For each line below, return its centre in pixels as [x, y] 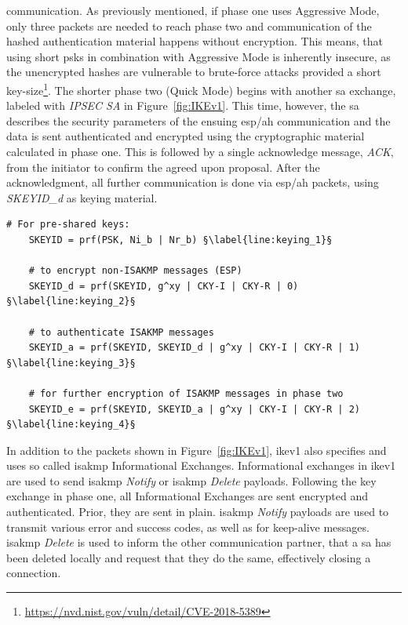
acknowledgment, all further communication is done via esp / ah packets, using [193, 182]
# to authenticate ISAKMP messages [121, 332]
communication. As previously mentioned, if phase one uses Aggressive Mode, [193, 10]
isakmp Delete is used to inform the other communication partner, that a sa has [199, 542]
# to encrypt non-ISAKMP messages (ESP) [135, 271]
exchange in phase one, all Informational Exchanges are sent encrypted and [187, 496]
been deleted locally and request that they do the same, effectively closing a [189, 557]
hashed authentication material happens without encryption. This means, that [195, 41]
